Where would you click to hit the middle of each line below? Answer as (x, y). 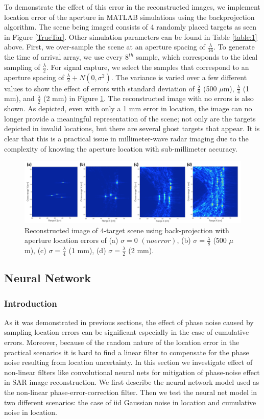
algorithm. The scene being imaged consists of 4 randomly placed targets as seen (130, 27)
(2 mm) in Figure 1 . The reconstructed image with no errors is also (148, 98)
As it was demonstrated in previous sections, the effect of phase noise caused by (129, 322)
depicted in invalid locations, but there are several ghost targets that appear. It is (132, 128)
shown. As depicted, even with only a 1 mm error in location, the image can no (128, 108)
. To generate (234, 47)
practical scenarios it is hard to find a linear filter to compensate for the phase (127, 352)
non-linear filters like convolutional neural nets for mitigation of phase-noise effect (132, 372)
